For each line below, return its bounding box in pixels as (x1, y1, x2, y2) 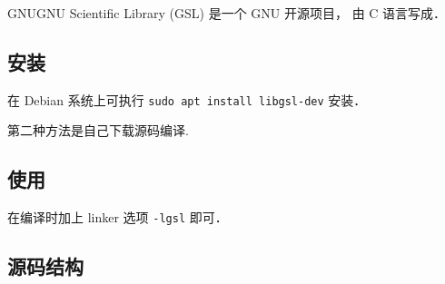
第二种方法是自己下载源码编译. (7, 121, 189, 140)
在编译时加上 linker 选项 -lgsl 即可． (7, 208, 228, 227)
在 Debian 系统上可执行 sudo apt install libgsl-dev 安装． (7, 90, 367, 109)
